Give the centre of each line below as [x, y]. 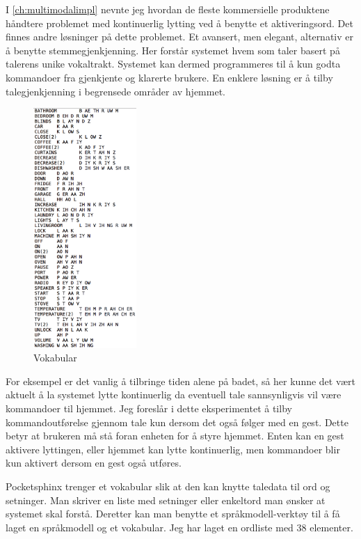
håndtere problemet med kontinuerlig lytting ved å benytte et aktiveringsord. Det [179, 23]
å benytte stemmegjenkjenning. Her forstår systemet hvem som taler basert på [173, 50]
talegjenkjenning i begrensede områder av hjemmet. [115, 91]
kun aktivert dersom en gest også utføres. [94, 463]
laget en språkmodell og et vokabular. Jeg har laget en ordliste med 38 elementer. [179, 527]
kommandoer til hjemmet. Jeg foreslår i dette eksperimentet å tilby [149, 408]
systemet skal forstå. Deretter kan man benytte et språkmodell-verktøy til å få [173, 514]
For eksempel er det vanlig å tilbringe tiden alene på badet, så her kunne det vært [180, 381]
